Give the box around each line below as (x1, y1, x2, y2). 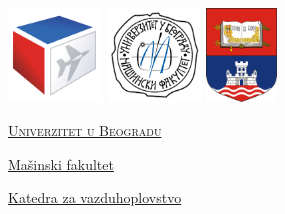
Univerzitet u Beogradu (8, 120, 162, 141)
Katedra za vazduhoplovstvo (8, 187, 182, 208)
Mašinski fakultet (8, 153, 114, 174)
